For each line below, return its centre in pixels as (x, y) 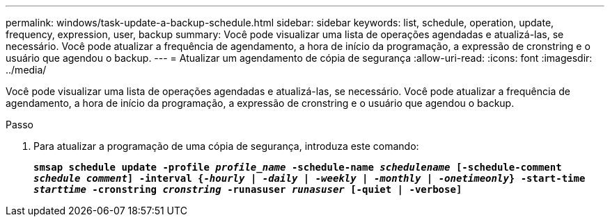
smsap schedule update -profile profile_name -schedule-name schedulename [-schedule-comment (298, 167)
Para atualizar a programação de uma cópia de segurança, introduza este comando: (226, 146)
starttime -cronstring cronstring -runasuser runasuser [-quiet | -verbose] (248, 189)
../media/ (26, 70)
